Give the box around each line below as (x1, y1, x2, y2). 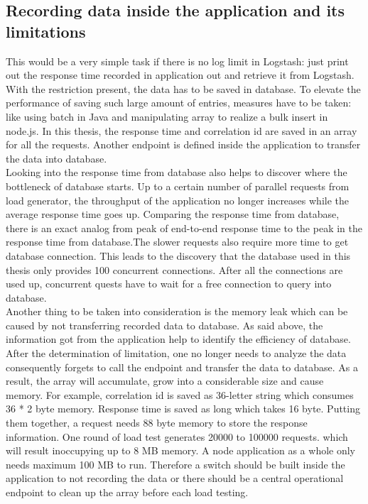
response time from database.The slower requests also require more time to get (6, 234, 349, 249)
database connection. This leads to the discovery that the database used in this (6, 248, 351, 263)
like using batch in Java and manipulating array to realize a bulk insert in (6, 109, 328, 124)
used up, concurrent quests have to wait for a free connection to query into (6, 276, 332, 291)
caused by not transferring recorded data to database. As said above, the (6, 317, 323, 332)
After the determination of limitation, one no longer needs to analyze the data (6, 346, 347, 361)
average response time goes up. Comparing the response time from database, (6, 207, 340, 221)
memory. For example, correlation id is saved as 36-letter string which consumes (6, 387, 354, 402)
